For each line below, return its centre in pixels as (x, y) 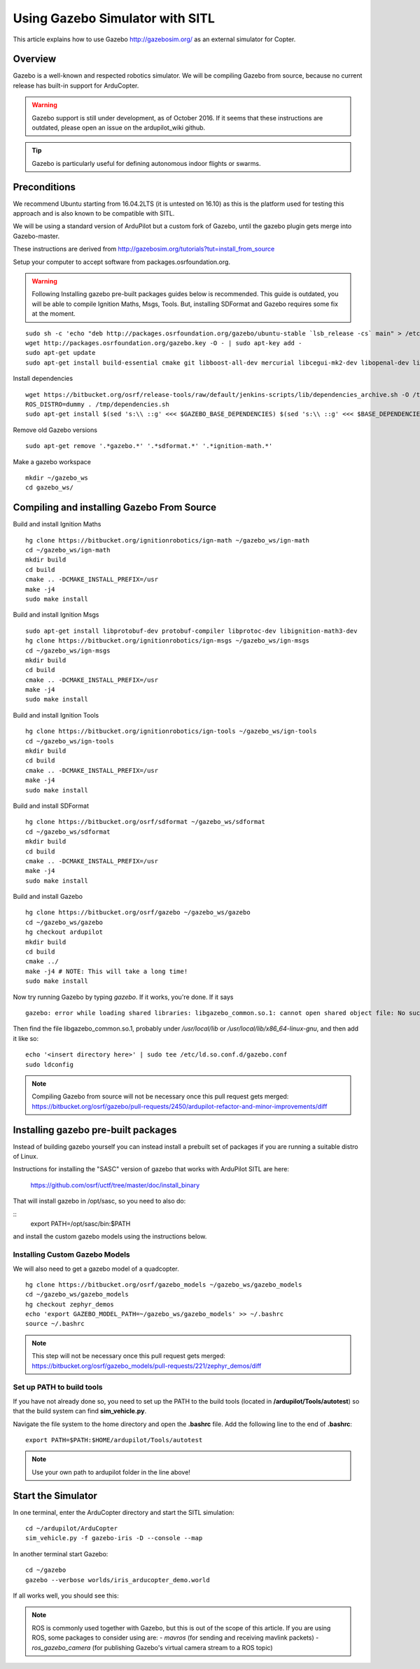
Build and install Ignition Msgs (56, 615)
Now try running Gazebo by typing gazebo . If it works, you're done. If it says (123, 997)
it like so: (26, 1038)
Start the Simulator (55, 1496)
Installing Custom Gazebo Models (72, 1255)
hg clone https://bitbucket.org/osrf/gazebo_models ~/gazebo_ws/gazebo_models (164, 1284)
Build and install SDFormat (51, 806)
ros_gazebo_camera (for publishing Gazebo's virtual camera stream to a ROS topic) (152, 1647)
